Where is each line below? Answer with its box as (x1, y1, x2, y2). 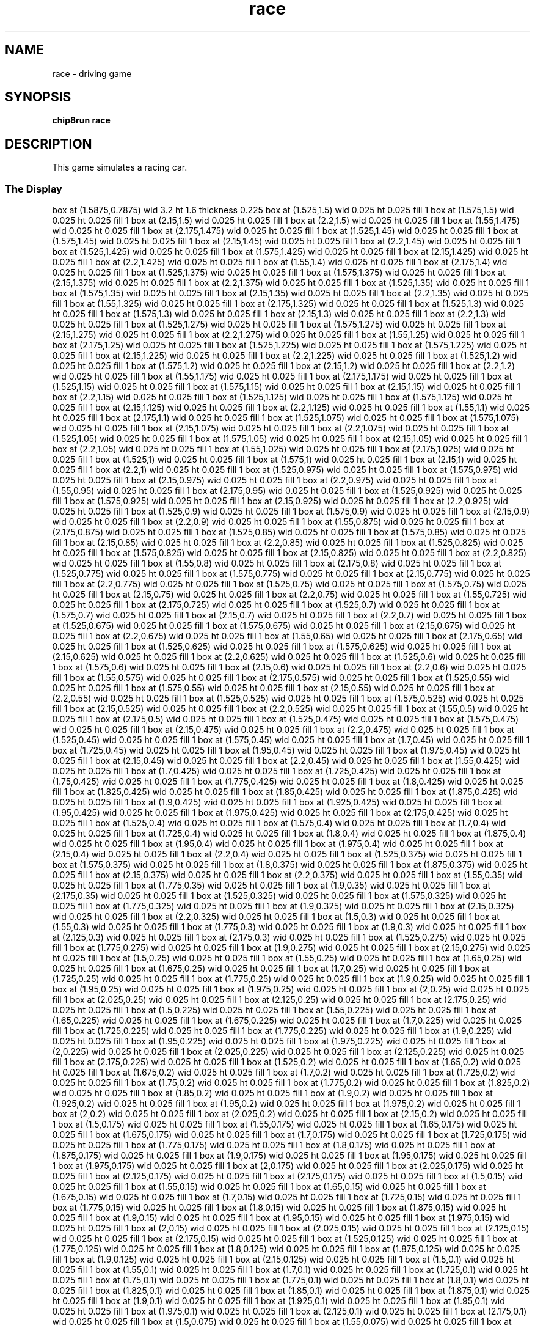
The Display (5, 182, 62, 195)
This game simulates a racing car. (52, 162, 187, 173)
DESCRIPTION (5, 136, 92, 152)
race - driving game (52, 68, 132, 79)
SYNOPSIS (5, 89, 71, 105)
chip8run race (52, 115, 111, 126)
